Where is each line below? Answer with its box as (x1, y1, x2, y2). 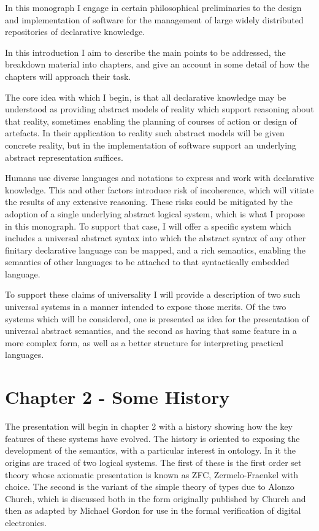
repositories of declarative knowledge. (5, 25, 145, 38)
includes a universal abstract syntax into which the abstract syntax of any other (5, 231, 306, 244)
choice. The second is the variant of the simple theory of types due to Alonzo (5, 480, 294, 493)
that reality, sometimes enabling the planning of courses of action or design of (5, 114, 297, 127)
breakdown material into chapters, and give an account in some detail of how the (5, 58, 310, 71)
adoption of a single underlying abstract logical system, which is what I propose (5, 207, 306, 220)
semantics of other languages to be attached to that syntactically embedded (5, 255, 290, 268)
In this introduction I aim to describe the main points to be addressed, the (5, 45, 286, 58)
